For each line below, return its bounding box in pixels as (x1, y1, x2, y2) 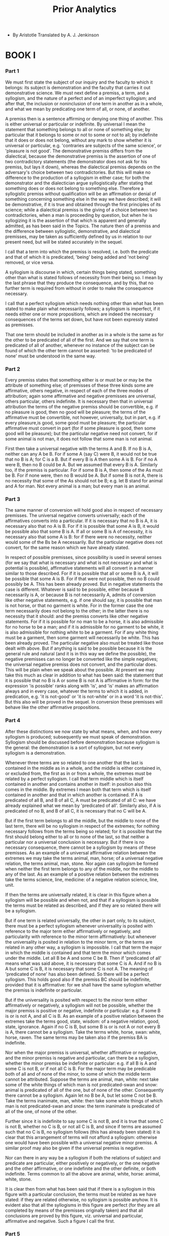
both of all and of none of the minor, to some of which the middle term (5, 1071, 151, 1077)
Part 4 (5, 717, 21, 724)
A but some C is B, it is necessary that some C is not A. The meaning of (5, 965, 153, 971)
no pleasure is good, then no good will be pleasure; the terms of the (5, 409, 146, 415)
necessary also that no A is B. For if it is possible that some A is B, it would (5, 523, 159, 529)
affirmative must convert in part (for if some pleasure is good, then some (5, 425, 156, 431)
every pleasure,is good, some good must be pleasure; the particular (5, 419, 146, 425)
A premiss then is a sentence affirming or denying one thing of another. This (5, 115, 163, 121)
